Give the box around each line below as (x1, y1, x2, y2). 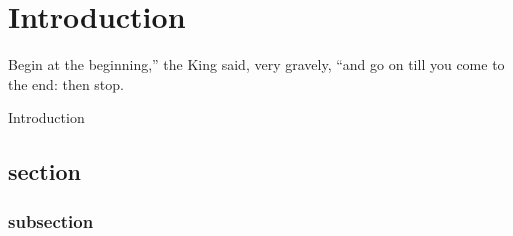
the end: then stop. (8, 73, 124, 94)
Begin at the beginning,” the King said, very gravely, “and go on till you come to (8, 54, 505, 75)
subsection (8, 208, 94, 233)
